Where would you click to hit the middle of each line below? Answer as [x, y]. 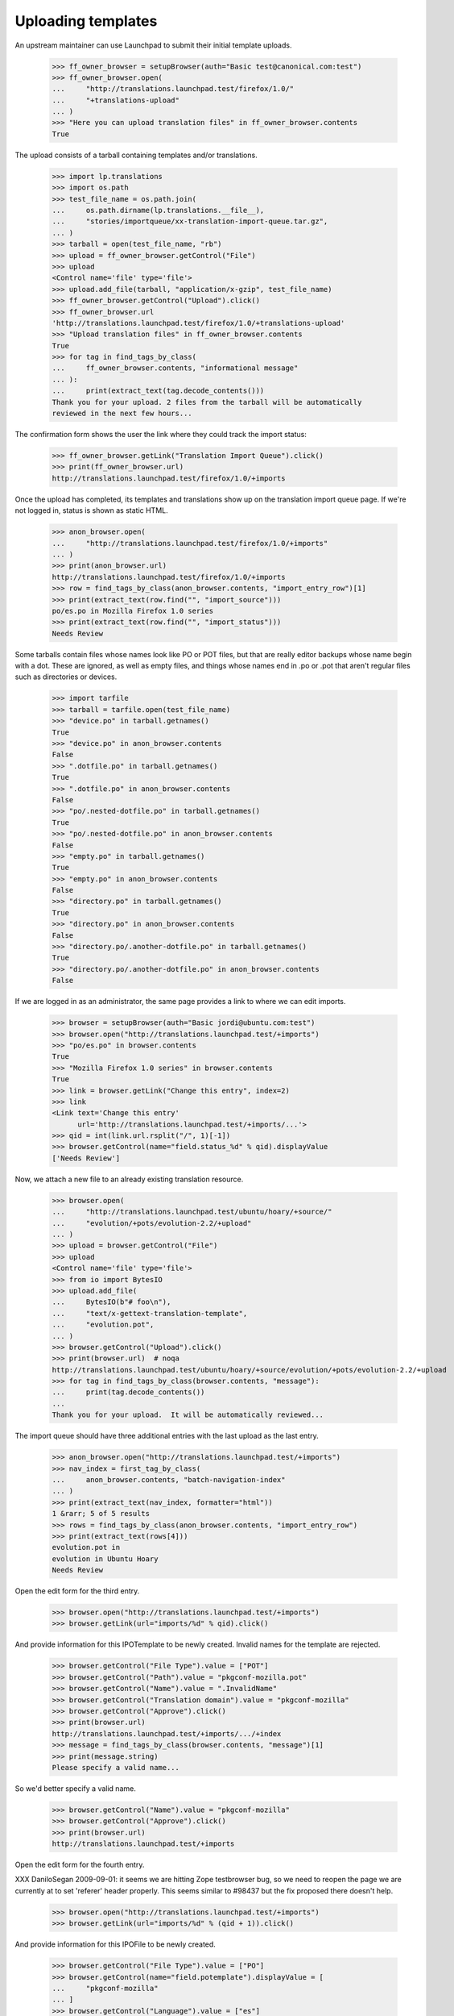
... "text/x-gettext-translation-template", [150, 1313]
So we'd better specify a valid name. [75, 1788]
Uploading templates [86, 21]
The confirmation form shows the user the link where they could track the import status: [161, 435]
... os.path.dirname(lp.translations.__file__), [158, 210]
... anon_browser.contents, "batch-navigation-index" [169, 1479]
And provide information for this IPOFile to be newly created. [116, 1944]
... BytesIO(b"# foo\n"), [111, 1302]
